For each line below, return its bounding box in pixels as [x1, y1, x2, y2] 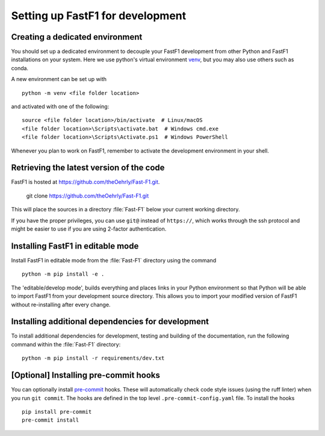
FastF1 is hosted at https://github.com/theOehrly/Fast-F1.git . [11, 178, 160, 186]
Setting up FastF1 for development [11, 9, 187, 22]
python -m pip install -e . [22, 271, 105, 277]
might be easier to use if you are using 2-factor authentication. [11, 225, 167, 232]
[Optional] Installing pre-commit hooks [11, 370, 161, 381]
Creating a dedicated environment [11, 32, 143, 42]
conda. [11, 64, 29, 71]
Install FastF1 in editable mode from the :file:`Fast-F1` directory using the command [11, 256, 217, 264]
